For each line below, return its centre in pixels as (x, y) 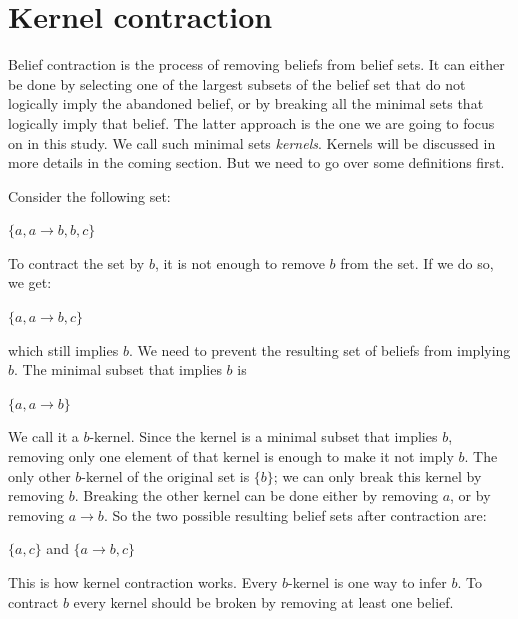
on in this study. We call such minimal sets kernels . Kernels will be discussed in (252, 142)
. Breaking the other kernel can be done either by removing (256, 495)
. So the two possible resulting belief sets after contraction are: (295, 514)
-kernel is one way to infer (367, 582)
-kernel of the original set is (165, 475)
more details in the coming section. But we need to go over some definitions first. (256, 162)
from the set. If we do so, (417, 262)
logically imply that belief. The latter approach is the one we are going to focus (251, 122)
